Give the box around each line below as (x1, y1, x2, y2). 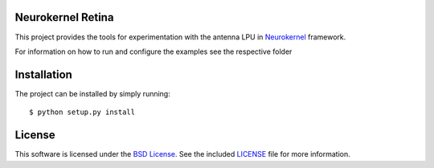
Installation (14, 68, 72, 81)
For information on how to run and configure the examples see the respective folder (14, 47, 293, 56)
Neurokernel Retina (14, 10, 114, 24)
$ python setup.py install (29, 108, 136, 117)
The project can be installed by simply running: (14, 88, 170, 98)
